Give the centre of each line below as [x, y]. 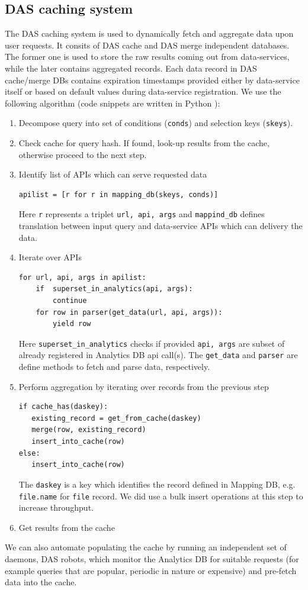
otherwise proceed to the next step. [83, 154]
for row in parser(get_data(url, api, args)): [129, 312]
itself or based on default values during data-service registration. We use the [143, 91]
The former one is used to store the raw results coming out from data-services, [147, 57]
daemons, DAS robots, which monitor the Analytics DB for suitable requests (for [152, 558]
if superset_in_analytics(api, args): [114, 289]
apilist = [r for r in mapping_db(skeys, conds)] [118, 194]
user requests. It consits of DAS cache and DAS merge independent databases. [147, 45]
